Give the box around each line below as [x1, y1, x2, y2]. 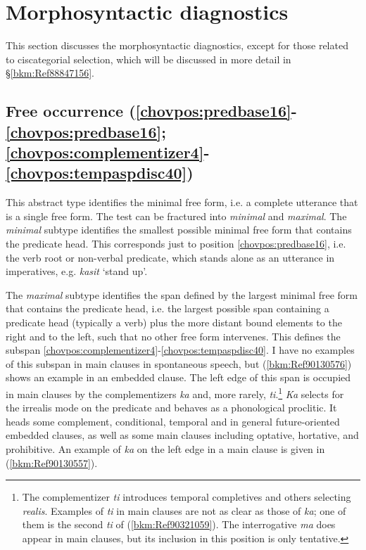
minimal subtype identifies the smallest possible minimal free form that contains [6, 222, 352, 237]
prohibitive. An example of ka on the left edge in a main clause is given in [6, 442, 325, 456]
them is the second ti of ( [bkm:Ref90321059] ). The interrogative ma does [22, 517, 336, 532]
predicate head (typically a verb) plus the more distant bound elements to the [6, 315, 342, 330]
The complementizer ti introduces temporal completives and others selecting [22, 490, 351, 504]
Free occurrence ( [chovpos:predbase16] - [6, 100, 297, 122]
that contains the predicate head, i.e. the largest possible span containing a [6, 301, 329, 316]
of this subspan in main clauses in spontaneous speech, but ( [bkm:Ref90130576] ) [6, 356, 352, 371]
